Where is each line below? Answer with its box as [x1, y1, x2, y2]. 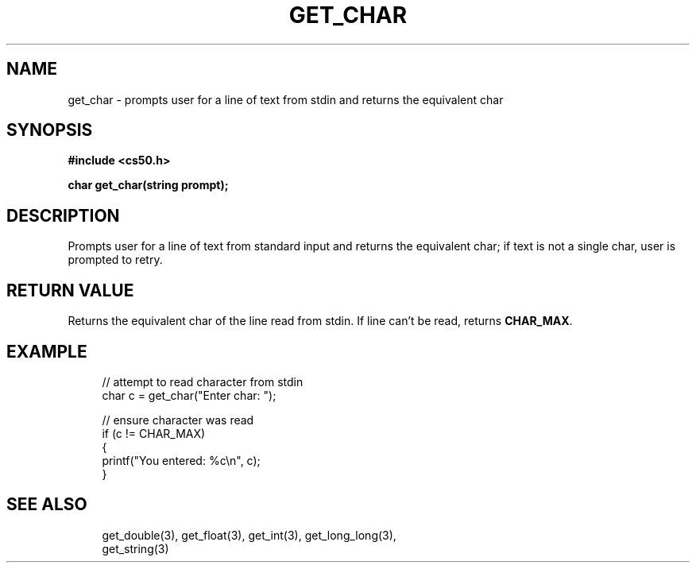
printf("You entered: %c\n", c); [102, 453, 261, 467]
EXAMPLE [6, 341, 87, 362]
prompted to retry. [68, 253, 163, 267]
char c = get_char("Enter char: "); [102, 388, 276, 402]
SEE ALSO [6, 494, 87, 515]
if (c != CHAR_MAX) [102, 426, 206, 440]
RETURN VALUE [6, 280, 134, 300]
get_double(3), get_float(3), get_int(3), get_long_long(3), [102, 528, 396, 542]
